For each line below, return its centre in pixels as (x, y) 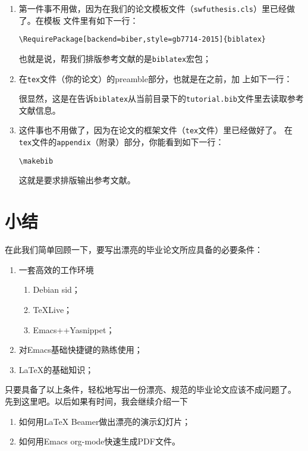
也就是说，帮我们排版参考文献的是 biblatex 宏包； (115, 58)
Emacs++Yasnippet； (74, 329)
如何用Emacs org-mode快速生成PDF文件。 (99, 441)
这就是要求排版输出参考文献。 (77, 180)
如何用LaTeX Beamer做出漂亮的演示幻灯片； (105, 421)
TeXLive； (53, 309)
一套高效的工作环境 (56, 269)
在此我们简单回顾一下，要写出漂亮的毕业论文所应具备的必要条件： (134, 250)
